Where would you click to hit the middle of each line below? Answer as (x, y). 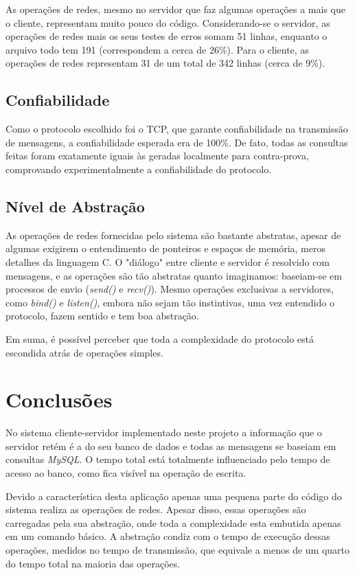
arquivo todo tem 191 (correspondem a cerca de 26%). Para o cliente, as (157, 49)
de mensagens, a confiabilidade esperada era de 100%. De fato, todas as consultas (177, 142)
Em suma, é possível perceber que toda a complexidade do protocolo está (160, 338)
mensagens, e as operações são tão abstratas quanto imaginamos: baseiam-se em (174, 275)
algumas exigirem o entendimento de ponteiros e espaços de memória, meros (165, 248)
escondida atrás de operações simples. (84, 352)
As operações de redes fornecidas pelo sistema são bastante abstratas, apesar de (173, 235)
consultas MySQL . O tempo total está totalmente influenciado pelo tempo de (168, 459)
